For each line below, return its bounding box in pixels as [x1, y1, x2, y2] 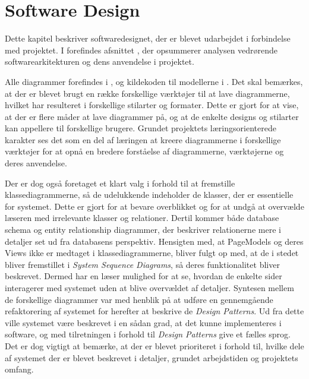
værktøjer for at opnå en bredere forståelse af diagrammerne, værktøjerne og [5, 145, 284, 157]
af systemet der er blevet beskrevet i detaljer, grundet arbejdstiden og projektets [5, 351, 298, 364]
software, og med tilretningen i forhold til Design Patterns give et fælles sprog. [5, 328, 291, 340]
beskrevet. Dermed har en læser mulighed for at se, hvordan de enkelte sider [5, 270, 282, 282]
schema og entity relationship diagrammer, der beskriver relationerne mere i [5, 223, 281, 236]
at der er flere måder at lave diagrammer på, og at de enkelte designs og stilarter [5, 110, 299, 122]
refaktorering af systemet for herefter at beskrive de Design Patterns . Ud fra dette [5, 305, 304, 317]
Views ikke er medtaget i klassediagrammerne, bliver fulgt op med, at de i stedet [5, 247, 299, 259]
